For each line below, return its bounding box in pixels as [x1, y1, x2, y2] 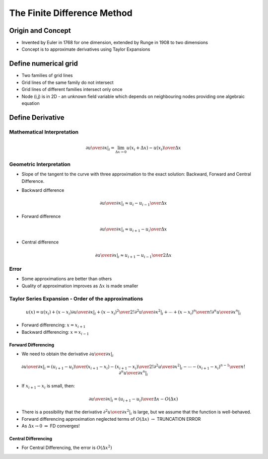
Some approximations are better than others [21, 276, 112, 282]
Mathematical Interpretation [9, 128, 79, 135]
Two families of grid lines [21, 73, 73, 78]
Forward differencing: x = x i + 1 [21, 322, 86, 329]
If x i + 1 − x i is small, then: [21, 383, 75, 390]
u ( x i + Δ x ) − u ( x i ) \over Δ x [126, 145, 181, 152]
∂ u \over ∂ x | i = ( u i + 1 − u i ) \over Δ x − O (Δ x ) [88, 396, 178, 403]
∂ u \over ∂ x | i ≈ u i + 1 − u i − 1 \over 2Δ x [95, 252, 172, 259]
